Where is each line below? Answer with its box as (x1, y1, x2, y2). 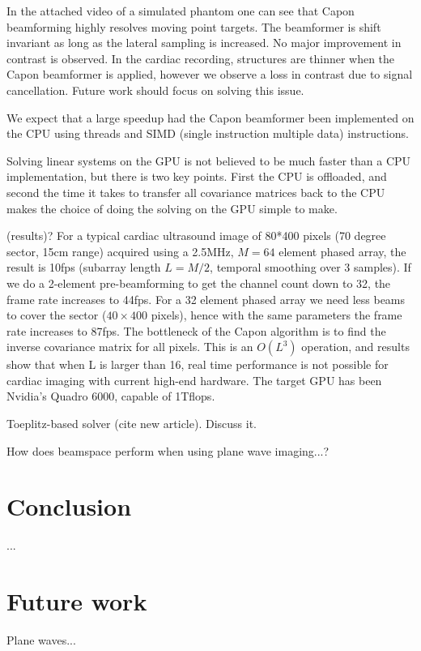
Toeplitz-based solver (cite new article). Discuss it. (6, 415, 257, 432)
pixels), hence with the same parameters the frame (151, 306, 402, 323)
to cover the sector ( (6, 306, 107, 323)
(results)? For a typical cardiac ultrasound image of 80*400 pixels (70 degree (6, 227, 386, 244)
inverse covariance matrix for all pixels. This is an (6, 338, 253, 355)
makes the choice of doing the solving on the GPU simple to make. (6, 199, 338, 216)
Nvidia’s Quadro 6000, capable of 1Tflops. (6, 388, 215, 405)
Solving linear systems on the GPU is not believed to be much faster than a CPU (6, 152, 411, 169)
